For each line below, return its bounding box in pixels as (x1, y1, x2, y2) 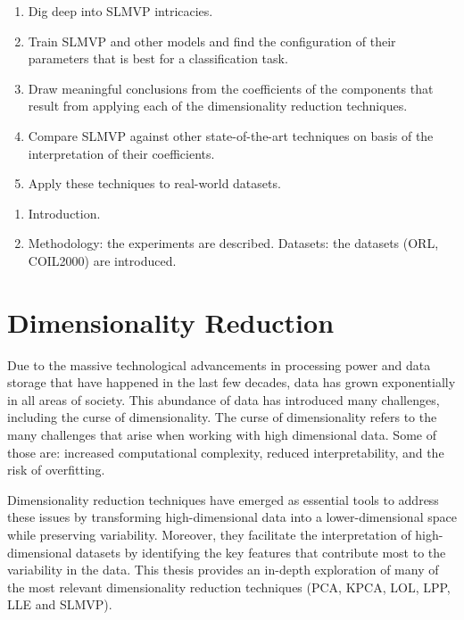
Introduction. (28, 203, 101, 222)
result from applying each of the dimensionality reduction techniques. (28, 96, 408, 115)
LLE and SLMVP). (7, 595, 112, 614)
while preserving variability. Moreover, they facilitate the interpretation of (7, 525, 411, 543)
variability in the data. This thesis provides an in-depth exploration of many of (7, 560, 439, 579)
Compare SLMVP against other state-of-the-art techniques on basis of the (28, 126, 434, 145)
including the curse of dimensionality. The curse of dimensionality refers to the (7, 408, 437, 426)
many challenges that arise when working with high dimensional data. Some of (7, 426, 436, 444)
